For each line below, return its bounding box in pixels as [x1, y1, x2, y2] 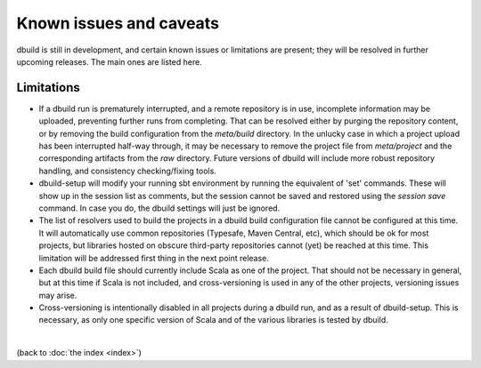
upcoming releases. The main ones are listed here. [16, 56, 202, 67]
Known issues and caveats [16, 13, 220, 33]
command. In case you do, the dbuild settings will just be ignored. [38, 203, 281, 213]
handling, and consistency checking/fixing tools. [38, 165, 217, 176]
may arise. [38, 290, 77, 300]
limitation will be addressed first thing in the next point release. [38, 252, 269, 263]
